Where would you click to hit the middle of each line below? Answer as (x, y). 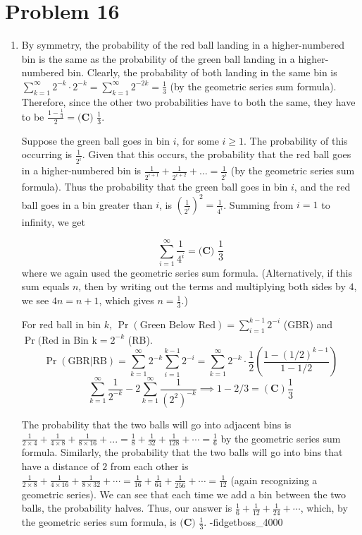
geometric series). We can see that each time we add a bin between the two (184, 494)
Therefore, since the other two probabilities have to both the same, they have (188, 101)
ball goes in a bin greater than (87, 204)
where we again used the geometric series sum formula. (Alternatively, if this (187, 272)
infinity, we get (54, 222)
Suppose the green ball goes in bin (96, 140)
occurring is (47, 154)
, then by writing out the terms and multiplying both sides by (212, 286)
